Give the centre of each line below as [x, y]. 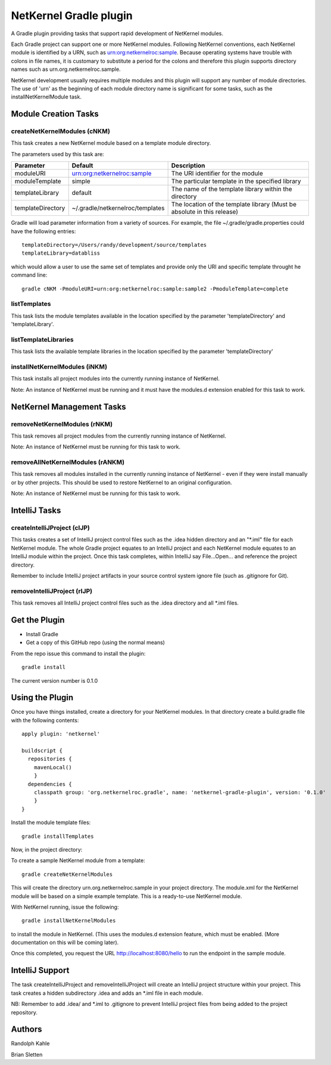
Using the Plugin [42, 698]
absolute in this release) [204, 212]
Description [188, 166]
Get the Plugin [38, 620]
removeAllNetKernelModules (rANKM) [68, 462]
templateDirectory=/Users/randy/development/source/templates [114, 245]
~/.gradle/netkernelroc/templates [118, 208]
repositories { [50, 759]
